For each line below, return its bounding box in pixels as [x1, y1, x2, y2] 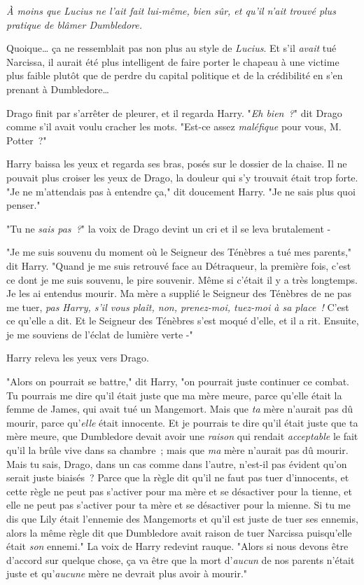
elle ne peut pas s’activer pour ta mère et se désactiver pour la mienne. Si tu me [6, 497, 351, 512]
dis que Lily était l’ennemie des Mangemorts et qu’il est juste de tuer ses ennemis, [6, 511, 358, 525]
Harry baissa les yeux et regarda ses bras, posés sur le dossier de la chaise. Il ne [6, 156, 347, 171]
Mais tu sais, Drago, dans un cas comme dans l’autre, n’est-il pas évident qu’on [6, 456, 347, 471]
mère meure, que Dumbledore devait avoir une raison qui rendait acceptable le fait [6, 429, 358, 443]
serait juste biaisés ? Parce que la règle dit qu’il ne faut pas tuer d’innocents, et [6, 470, 349, 485]
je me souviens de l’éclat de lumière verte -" [6, 326, 193, 341]
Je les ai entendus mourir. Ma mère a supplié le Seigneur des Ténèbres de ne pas [6, 286, 352, 301]
